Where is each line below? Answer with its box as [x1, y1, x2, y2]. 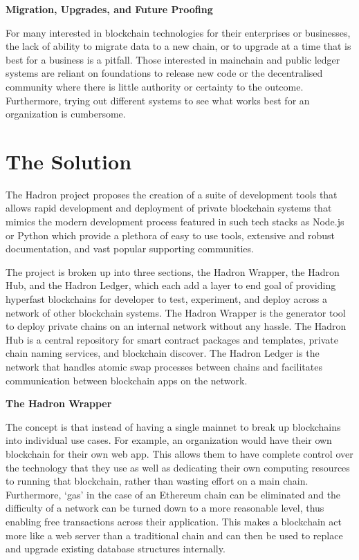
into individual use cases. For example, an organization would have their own [6, 433, 332, 447]
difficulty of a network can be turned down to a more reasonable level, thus [6, 501, 324, 515]
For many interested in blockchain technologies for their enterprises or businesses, [6, 25, 351, 39]
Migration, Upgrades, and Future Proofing [6, 2, 213, 16]
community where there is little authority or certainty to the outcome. [6, 79, 304, 93]
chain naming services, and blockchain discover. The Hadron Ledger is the [6, 346, 320, 360]
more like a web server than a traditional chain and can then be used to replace [6, 528, 343, 542]
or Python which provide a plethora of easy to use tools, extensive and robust [6, 227, 335, 242]
